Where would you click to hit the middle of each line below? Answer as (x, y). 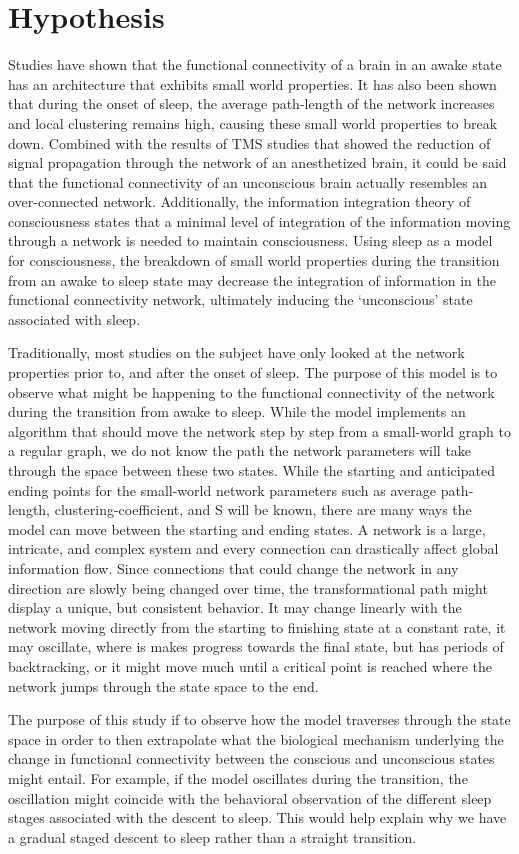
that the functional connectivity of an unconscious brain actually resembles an (248, 181)
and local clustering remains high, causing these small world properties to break (253, 122)
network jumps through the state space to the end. (163, 685)
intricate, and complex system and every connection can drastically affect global (253, 548)
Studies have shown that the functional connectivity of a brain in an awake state (255, 64)
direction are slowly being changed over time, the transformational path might (248, 587)
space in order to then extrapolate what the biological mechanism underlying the (256, 738)
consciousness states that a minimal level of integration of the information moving (259, 220)
